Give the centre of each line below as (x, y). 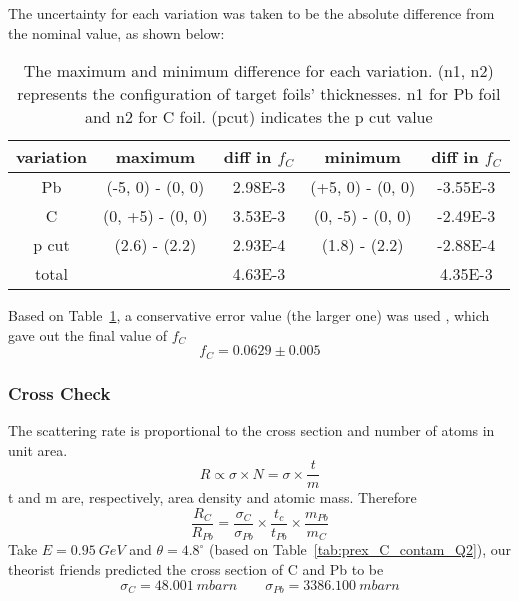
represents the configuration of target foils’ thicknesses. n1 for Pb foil (259, 94)
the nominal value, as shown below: (116, 32)
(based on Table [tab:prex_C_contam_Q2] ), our (360, 549)
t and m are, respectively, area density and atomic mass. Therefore (212, 497)
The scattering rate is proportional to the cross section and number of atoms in (251, 430)
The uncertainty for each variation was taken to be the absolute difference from (251, 13)
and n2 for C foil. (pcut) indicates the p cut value (258, 117)
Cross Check (59, 392)
